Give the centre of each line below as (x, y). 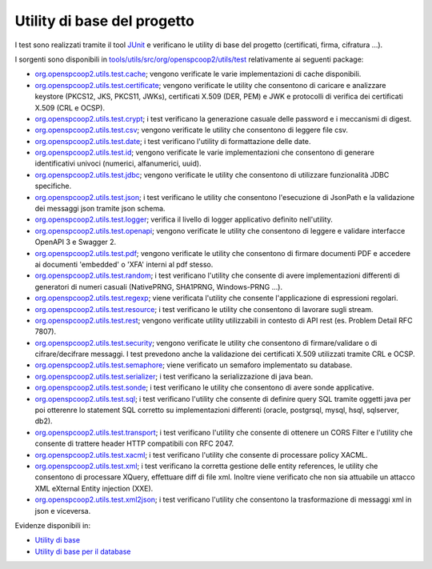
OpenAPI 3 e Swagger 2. (76, 242)
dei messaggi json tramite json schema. (100, 209)
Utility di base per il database (83, 551)
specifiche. (53, 186)
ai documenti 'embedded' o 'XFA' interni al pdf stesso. (124, 264)
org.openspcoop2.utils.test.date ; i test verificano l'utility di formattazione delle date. (173, 141)
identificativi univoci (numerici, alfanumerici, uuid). (118, 163)
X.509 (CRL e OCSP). (70, 107)
